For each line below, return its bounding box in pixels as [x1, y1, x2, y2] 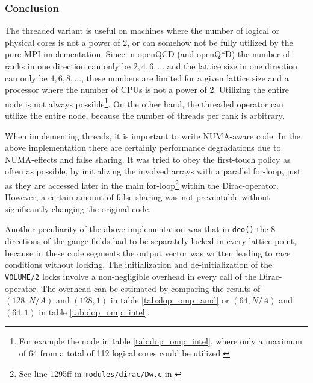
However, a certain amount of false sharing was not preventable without [5, 191, 270, 203]
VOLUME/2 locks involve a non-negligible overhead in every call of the [5, 270, 256, 282]
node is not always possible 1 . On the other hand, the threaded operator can [5, 95, 284, 110]
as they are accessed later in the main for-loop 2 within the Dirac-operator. [5, 177, 279, 191]
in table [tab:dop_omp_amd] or [110, 294, 229, 306]
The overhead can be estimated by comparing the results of [41, 282, 261, 294]
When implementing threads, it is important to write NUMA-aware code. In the [5, 129, 301, 142]
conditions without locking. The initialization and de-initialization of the [5, 258, 273, 271]
